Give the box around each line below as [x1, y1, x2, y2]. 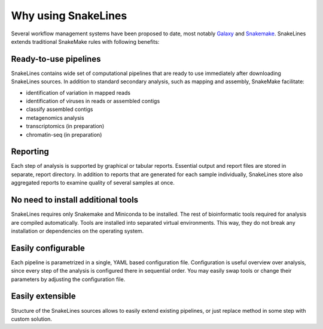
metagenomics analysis [26, 114, 84, 121]
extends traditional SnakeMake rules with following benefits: [11, 38, 160, 45]
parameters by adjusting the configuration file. [11, 276, 126, 283]
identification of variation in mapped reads [26, 89, 131, 96]
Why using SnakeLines [11, 9, 127, 22]
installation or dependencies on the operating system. [11, 227, 144, 234]
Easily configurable [11, 243, 85, 253]
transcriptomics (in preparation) [26, 123, 105, 130]
